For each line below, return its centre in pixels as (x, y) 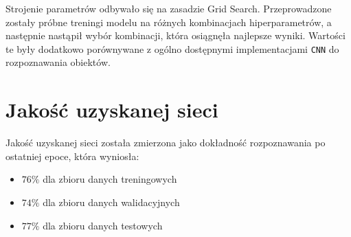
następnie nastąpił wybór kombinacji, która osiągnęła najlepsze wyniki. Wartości (175, 35)
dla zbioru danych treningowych (110, 179)
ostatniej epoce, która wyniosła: (72, 156)
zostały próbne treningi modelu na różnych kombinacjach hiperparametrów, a (169, 22)
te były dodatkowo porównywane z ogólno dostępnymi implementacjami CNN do (172, 48)
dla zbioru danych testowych (103, 225)
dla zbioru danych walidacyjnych (111, 202)
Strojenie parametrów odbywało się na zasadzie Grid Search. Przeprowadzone (169, 8)
